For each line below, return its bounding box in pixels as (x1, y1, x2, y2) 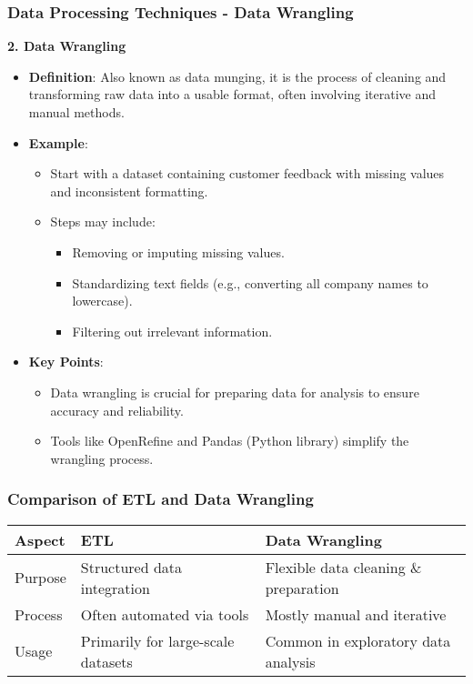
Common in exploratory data (265, 629, 451, 651)
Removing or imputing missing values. (72, 242, 285, 261)
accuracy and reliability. (50, 400, 184, 419)
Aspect (15, 528, 65, 550)
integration (80, 577, 150, 598)
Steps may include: (50, 212, 156, 231)
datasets (80, 650, 133, 672)
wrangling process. (50, 448, 154, 468)
